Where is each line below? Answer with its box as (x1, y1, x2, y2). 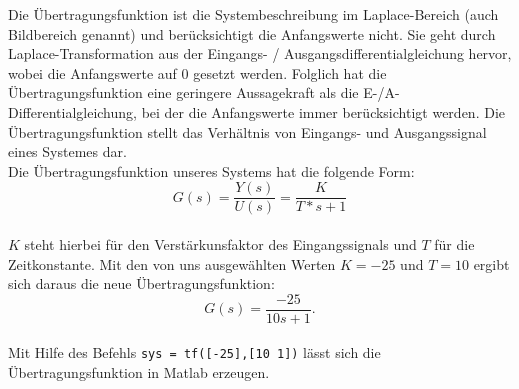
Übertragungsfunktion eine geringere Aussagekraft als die (8, 82, 359, 103)
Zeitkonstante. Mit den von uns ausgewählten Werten (8, 253, 336, 274)
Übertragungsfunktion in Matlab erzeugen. (8, 362, 270, 383)
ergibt (473, 253, 510, 274)
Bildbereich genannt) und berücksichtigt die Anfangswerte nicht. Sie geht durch (8, 23, 496, 44)
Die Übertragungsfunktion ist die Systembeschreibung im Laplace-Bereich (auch (8, 4, 499, 24)
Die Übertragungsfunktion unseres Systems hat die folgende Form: (8, 160, 415, 181)
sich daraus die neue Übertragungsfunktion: (8, 273, 275, 294)
